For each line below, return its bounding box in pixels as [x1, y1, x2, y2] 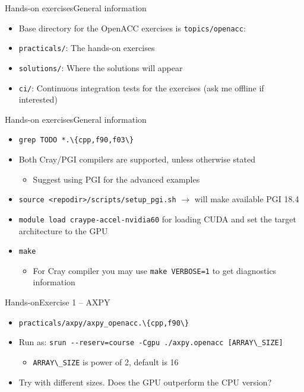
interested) [18, 93, 58, 106]
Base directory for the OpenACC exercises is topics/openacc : [18, 21, 246, 34]
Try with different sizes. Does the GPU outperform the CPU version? [18, 375, 272, 388]
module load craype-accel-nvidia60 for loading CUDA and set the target [18, 212, 297, 225]
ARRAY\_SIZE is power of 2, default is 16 [33, 355, 179, 368]
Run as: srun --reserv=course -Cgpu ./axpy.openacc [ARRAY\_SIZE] [18, 336, 283, 348]
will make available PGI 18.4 [194, 193, 299, 205]
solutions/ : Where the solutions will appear [18, 61, 183, 74]
